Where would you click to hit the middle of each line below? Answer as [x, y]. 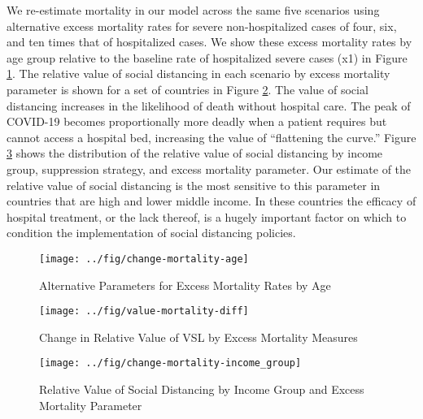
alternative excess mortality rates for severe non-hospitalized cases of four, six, [202, 26]
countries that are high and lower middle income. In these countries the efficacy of [211, 201]
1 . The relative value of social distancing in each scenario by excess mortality [198, 73]
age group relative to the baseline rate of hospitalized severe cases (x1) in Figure [207, 57]
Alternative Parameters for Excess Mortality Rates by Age [185, 285]
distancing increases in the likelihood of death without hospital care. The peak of [209, 105]
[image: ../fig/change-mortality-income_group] [170, 363]
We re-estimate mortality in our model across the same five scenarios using [193, 10]
